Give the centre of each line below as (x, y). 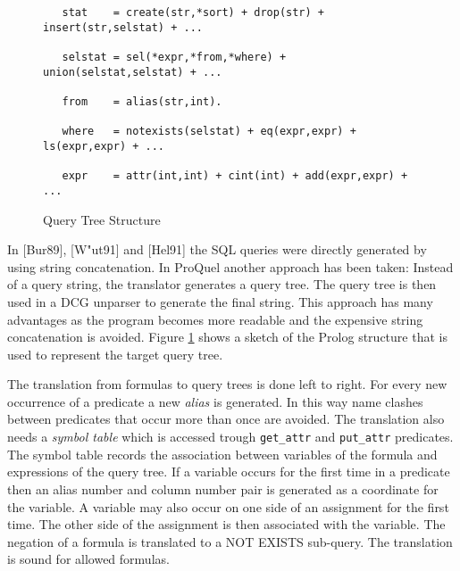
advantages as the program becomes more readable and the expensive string (215, 319)
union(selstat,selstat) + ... (133, 72)
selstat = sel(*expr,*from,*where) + (174, 57)
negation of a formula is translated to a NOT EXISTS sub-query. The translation (230, 541)
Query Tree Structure (102, 219)
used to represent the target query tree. (115, 354)
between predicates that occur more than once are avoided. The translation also (226, 419)
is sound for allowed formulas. (88, 559)
